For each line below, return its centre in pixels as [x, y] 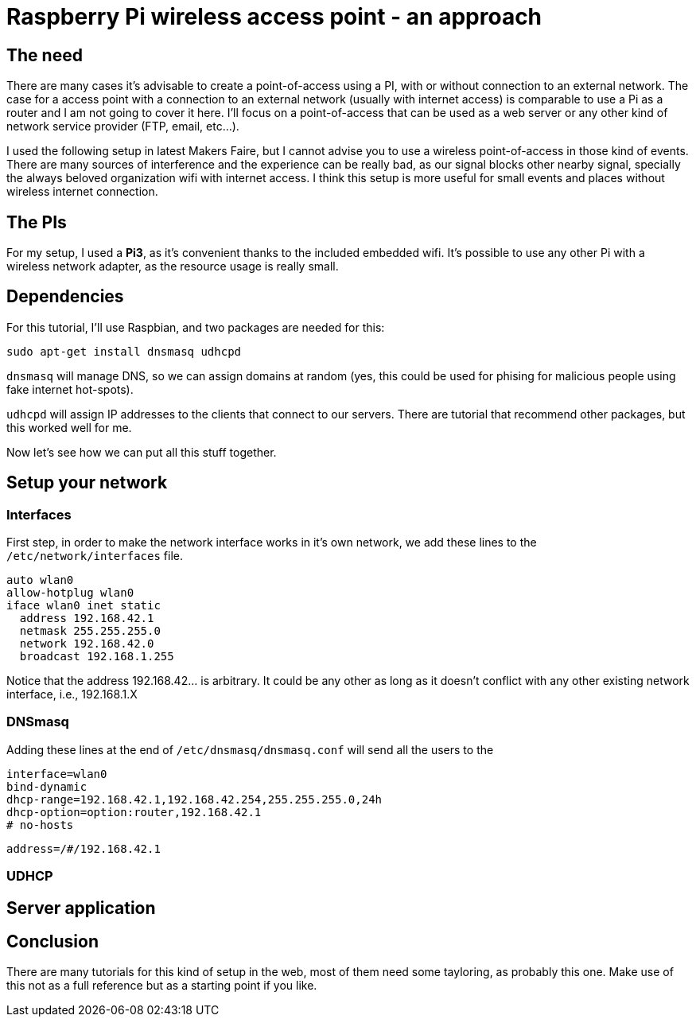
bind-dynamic [47, 786]
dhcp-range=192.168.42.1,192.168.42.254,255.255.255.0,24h [194, 799]
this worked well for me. [69, 427]
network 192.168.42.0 [87, 644]
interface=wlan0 [57, 774]
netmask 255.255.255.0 [90, 631]
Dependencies [65, 297]
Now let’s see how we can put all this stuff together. [142, 452]
